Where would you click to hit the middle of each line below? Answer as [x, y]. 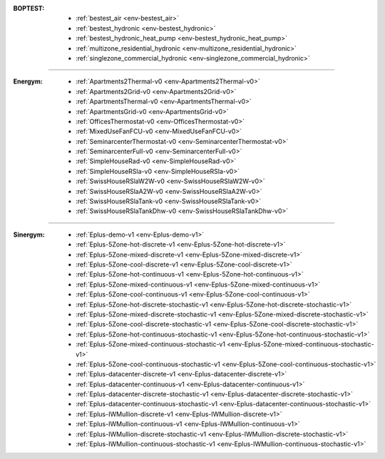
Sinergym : [29, 234]
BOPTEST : [29, 8]
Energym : [28, 81]
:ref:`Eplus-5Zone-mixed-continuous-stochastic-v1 [151, 344]
